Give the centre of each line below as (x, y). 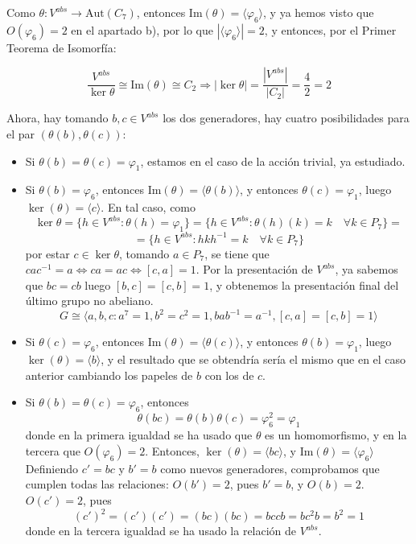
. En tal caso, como (148, 207)
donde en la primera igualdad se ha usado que (139, 435)
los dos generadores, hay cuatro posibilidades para (286, 118)
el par (21, 134)
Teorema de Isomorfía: (62, 47)
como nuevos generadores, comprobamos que (270, 468)
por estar (47, 253)
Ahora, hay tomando (58, 118)
